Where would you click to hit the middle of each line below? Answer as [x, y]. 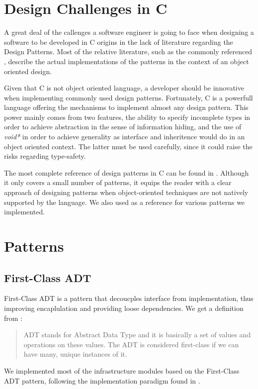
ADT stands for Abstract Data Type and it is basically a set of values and [137, 335]
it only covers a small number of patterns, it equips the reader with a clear [118, 182]
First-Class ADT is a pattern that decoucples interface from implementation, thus [129, 298]
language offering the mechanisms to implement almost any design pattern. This [126, 107]
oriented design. [28, 71]
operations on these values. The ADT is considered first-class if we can [131, 344]
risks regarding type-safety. [45, 156]
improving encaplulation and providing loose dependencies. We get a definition [124, 308]
